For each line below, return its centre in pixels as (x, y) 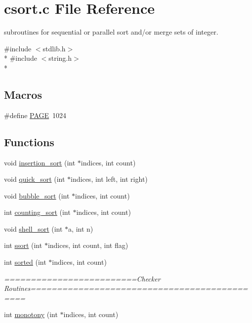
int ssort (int (23, 245)
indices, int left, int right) (109, 179)
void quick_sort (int (35, 179)
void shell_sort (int (33, 228)
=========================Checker (82, 278)
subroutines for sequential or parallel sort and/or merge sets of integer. (111, 32)
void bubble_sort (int (37, 195)
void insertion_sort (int (40, 162)
